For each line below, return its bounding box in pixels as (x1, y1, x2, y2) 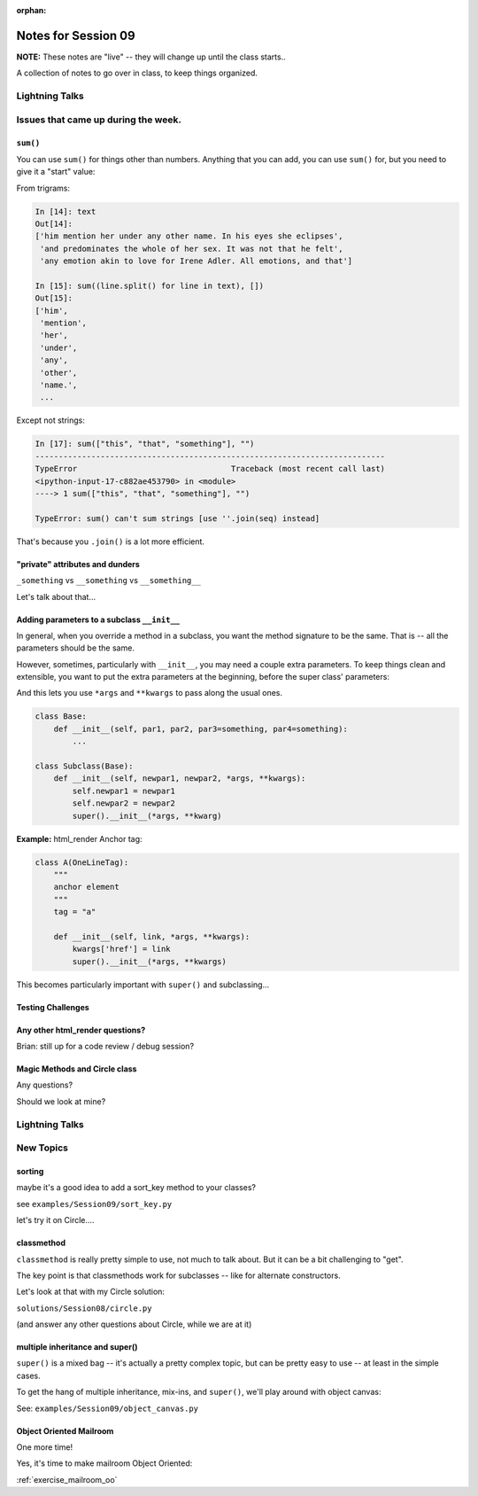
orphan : (16, 5, 47, 15)
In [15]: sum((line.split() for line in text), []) (35, 280, 265, 291)
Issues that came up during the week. (16, 113, 181, 126)
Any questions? (16, 1079, 73, 1090)
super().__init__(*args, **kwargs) (72, 956, 227, 966)
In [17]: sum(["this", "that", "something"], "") (35, 439, 255, 449)
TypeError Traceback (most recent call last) (35, 464, 385, 474)
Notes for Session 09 (16, 27, 136, 43)
